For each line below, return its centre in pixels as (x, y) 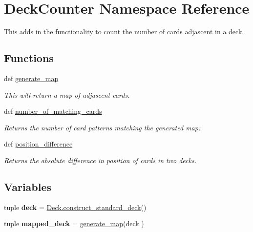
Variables (28, 186)
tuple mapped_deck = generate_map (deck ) (74, 223)
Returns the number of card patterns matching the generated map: (102, 127)
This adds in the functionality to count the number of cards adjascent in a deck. (124, 32)
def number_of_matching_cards (53, 111)
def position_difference (38, 144)
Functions (29, 58)
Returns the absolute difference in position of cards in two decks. (100, 160)
